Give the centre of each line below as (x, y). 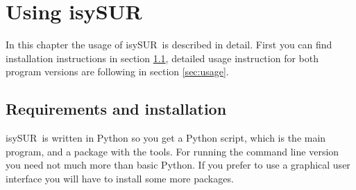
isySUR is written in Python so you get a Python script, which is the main (166, 138)
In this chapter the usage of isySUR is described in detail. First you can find (169, 45)
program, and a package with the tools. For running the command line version (172, 151)
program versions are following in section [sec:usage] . (117, 72)
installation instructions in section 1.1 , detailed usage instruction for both (162, 58)
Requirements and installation (116, 109)
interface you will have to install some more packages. (120, 178)
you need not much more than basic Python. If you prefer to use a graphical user (178, 165)
